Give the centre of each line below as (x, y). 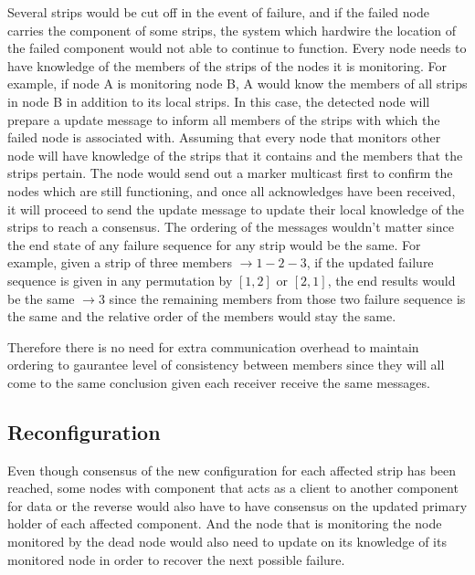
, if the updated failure (370, 262)
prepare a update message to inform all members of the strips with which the (224, 119)
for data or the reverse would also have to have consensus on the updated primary (237, 505)
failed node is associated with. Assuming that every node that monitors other (224, 137)
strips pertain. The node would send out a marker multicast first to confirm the (230, 173)
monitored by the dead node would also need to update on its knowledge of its (227, 542)
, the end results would (391, 280)
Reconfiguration (84, 431)
